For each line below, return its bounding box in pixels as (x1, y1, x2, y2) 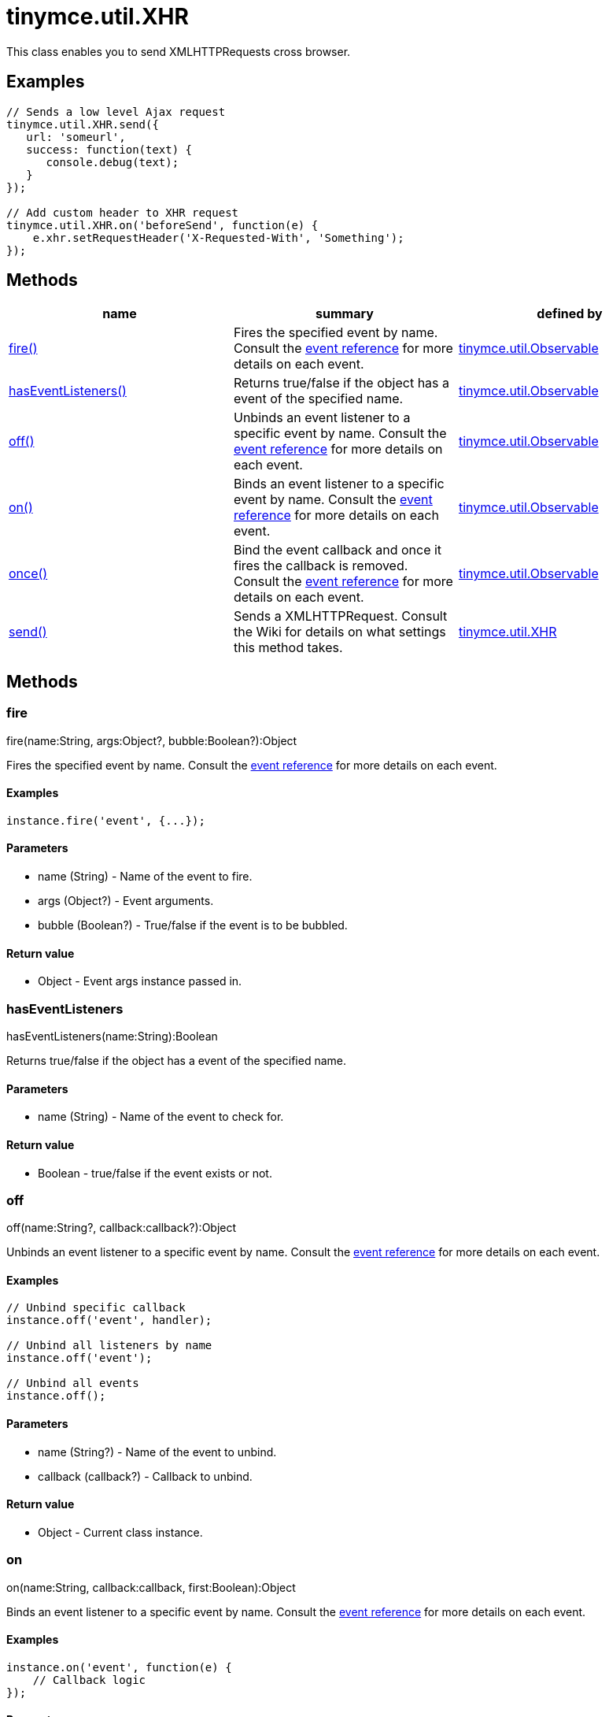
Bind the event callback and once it (233, 542, 442, 558)
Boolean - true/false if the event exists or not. (38, 1166, 272, 1180)
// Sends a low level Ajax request (6, 105, 226, 118)
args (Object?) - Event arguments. (38, 894, 214, 908)
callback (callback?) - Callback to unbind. (38, 1469, 253, 1483)
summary (316, 306, 374, 322)
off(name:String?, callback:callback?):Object (6, 1221, 237, 1235)
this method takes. (233, 640, 343, 656)
